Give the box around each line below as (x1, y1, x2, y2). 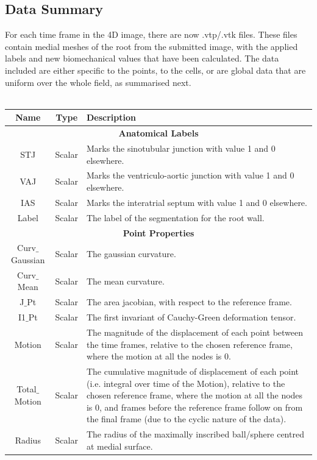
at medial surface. (86, 439, 153, 452)
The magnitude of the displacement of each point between (86, 325, 304, 338)
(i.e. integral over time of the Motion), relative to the (86, 377, 285, 389)
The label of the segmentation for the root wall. (86, 211, 265, 224)
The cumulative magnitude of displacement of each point (86, 364, 299, 377)
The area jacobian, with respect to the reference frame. (86, 295, 292, 308)
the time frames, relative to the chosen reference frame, (86, 338, 293, 350)
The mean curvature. (86, 274, 165, 287)
